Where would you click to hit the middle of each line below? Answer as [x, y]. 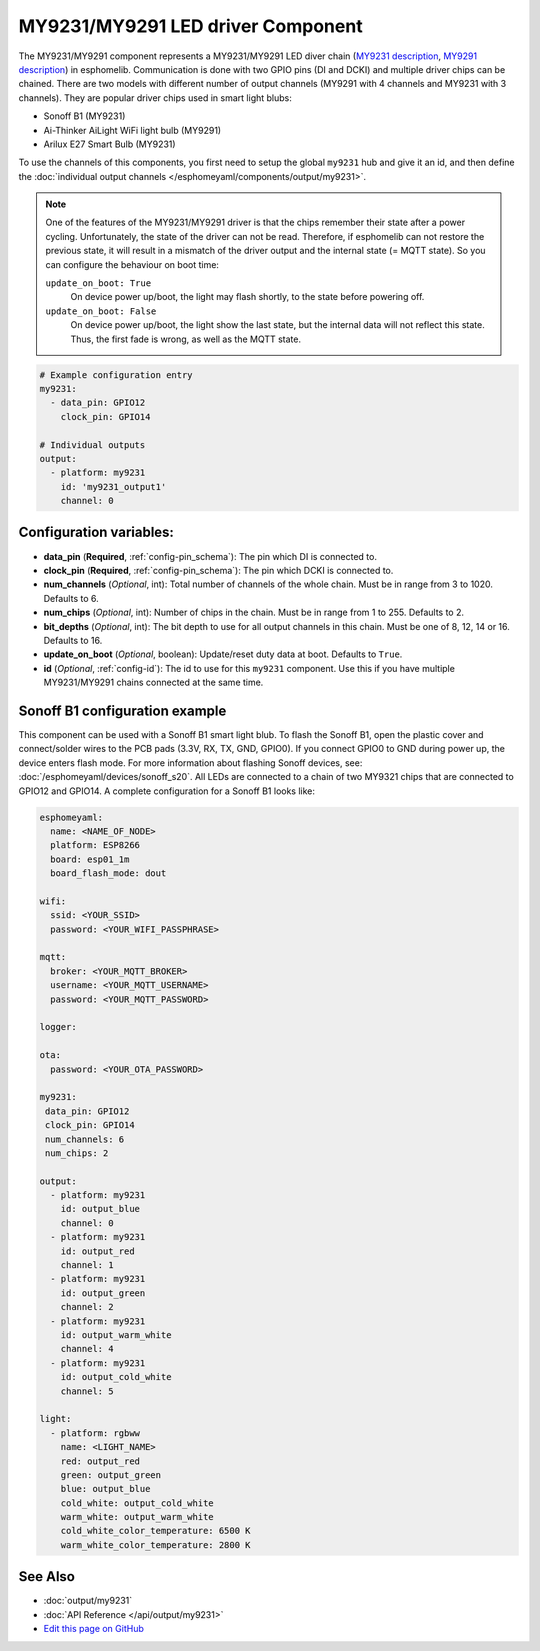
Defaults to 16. [73, 640]
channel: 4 [87, 1349]
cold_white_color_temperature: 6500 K [155, 1531]
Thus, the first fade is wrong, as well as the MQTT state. [186, 339]
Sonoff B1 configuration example [122, 710]
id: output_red [97, 1251]
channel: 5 [87, 1391]
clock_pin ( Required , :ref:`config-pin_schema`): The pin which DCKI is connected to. [218, 570]
